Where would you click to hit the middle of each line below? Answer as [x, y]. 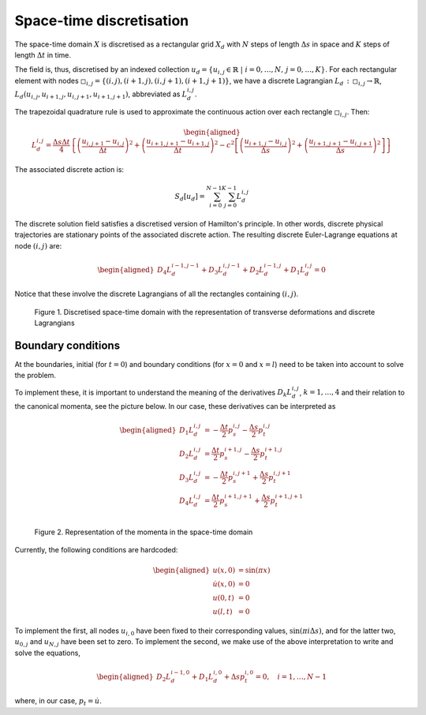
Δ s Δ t [62, 142]
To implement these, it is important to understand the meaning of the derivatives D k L [153, 393]
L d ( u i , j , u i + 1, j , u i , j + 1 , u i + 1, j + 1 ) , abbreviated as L [101, 95]
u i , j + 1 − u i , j [103, 142]
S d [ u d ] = [190, 197]
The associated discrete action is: [69, 169]
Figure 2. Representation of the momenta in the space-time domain [144, 532]
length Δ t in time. [43, 54]
